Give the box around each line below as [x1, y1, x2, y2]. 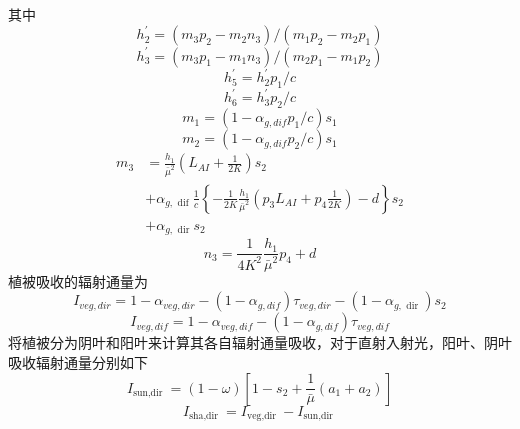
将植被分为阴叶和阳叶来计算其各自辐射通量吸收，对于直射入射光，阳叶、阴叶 [8, 332, 512, 353]
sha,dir [189, 411, 219, 422]
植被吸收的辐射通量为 [8, 270, 148, 291]
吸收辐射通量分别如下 [8, 351, 148, 372]
